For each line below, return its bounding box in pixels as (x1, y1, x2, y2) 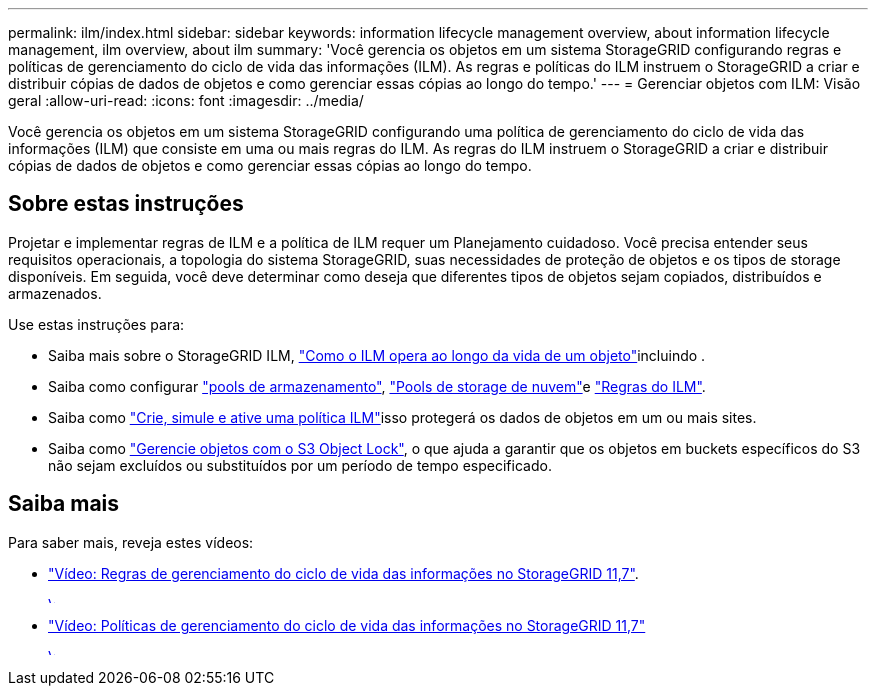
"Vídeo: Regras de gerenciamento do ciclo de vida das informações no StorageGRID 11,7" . (48, 564, 639, 582)
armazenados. (8, 284, 102, 302)
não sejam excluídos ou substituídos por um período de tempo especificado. (48, 456, 552, 474)
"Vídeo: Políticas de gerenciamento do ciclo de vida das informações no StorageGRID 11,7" (48, 616, 646, 634)
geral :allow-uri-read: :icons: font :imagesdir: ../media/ (8, 92, 364, 109)
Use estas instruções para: (8, 315, 185, 333)
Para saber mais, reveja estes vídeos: (8, 533, 254, 551)
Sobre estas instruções (8, 191, 244, 217)
